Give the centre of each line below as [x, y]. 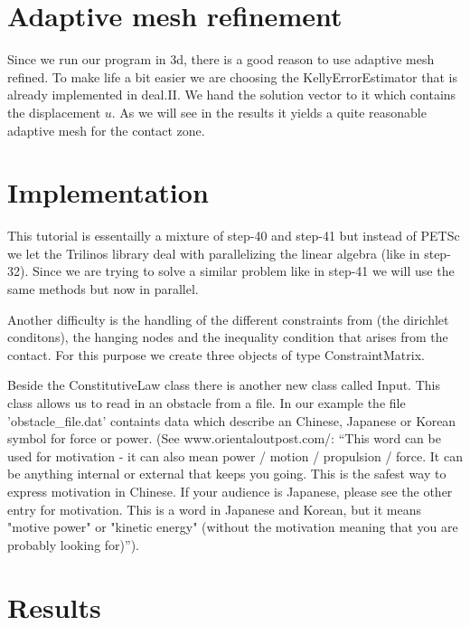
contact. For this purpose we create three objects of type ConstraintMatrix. [216, 354]
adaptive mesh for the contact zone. [106, 130]
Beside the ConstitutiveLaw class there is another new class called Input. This [224, 385]
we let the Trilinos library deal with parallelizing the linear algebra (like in [214, 253]
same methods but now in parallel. [103, 289]
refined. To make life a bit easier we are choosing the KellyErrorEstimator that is [232, 76]
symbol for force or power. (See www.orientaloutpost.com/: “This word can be [224, 438]
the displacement [54, 112]
